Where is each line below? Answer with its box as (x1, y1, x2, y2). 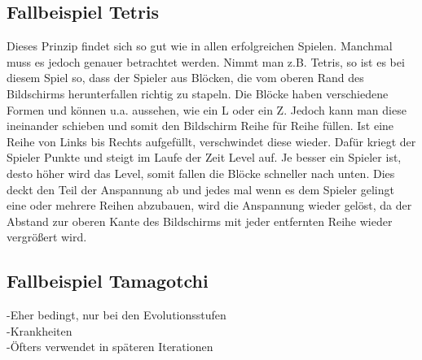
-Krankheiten (7, 322, 73, 339)
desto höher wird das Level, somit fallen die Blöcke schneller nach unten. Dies (7, 164, 395, 181)
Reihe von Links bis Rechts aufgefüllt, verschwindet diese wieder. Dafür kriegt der (7, 132, 416, 150)
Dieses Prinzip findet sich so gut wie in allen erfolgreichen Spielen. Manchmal (7, 37, 393, 54)
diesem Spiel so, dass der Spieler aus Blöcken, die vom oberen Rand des (7, 69, 364, 86)
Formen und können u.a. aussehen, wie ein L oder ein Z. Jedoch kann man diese (7, 101, 407, 118)
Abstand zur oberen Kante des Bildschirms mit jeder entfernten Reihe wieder (7, 212, 393, 229)
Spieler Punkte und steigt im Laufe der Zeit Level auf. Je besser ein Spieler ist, (7, 149, 402, 166)
